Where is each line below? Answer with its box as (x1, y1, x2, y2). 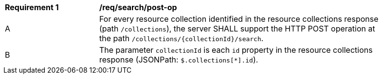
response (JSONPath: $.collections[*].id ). (99, 55, 258, 64)
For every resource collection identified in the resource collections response (99, 14, 379, 24)
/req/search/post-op (99, 2, 177, 12)
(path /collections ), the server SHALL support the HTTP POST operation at (99, 24, 375, 33)
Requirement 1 (5, 2, 59, 12)
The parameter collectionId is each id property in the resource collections (99, 45, 373, 55)
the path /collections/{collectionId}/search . (99, 33, 264, 43)
